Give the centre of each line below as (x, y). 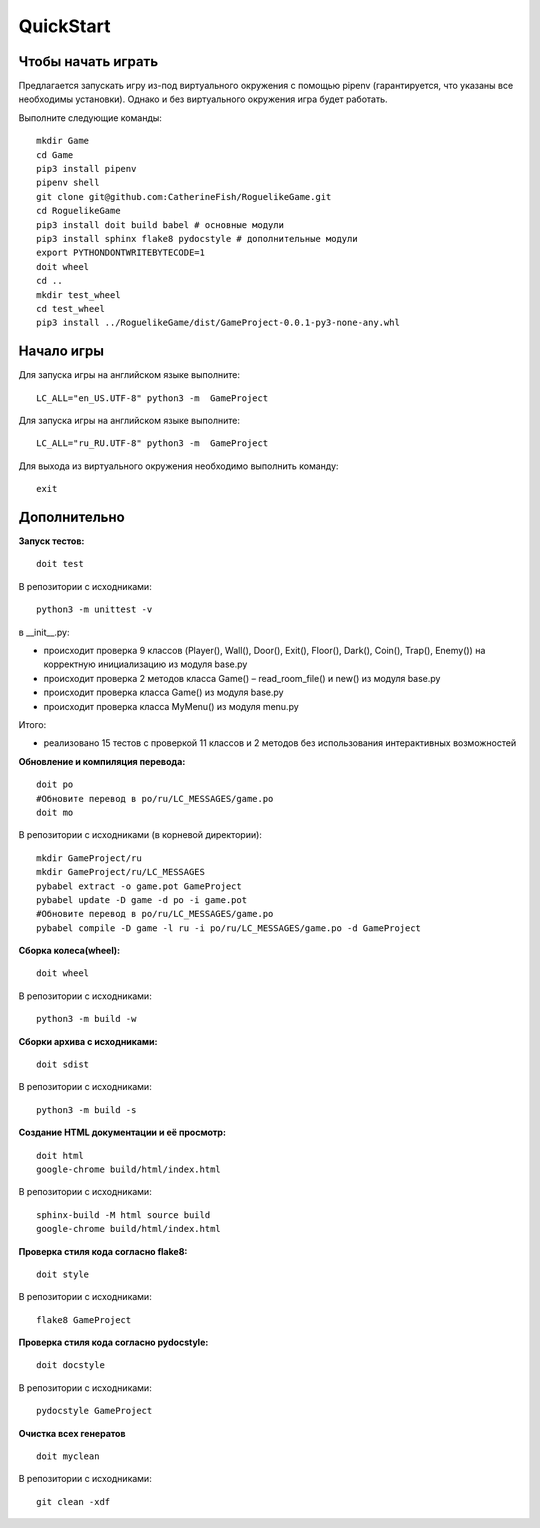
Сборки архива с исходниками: (88, 1041)
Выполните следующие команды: (90, 117)
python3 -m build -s (86, 1109)
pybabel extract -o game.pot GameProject (139, 886)
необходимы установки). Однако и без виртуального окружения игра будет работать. (203, 99)
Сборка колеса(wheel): (69, 951)
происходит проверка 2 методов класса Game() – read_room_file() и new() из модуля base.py (242, 678)
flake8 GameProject (84, 1319)
